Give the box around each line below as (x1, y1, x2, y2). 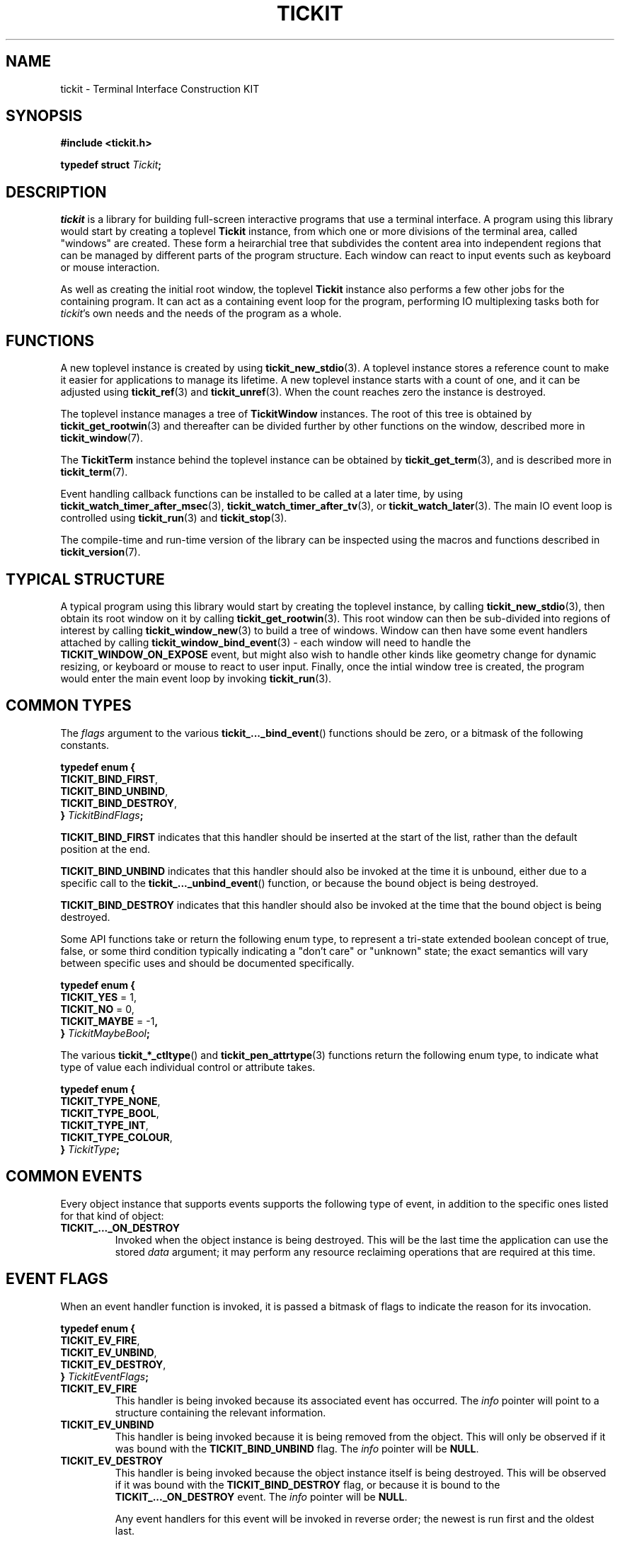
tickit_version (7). (60, 546, 141, 558)
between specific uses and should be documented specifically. (60, 956, 355, 969)
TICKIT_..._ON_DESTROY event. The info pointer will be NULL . (115, 1490, 408, 1503)
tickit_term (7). (60, 466, 128, 479)
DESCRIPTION (6, 183, 107, 201)
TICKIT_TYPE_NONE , (60, 1094, 161, 1107)
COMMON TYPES (6, 697, 132, 715)
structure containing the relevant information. (115, 1406, 326, 1419)
